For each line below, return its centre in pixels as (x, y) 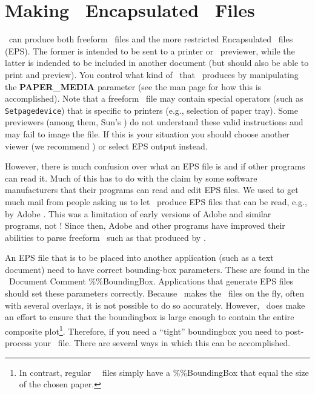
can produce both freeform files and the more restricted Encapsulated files (151, 39)
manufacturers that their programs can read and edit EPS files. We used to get (152, 190)
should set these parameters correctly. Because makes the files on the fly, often (154, 293)
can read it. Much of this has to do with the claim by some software (131, 178)
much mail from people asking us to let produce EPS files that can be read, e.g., (156, 201)
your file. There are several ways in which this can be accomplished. (162, 343)
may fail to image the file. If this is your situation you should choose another (147, 133)
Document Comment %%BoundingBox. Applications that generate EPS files (151, 281)
